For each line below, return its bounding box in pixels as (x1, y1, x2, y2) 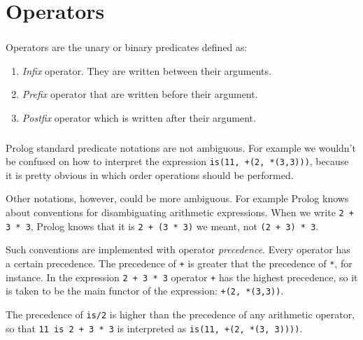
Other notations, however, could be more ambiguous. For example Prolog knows (6, 191, 349, 206)
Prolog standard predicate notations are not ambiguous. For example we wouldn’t (6, 140, 356, 155)
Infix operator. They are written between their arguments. (22, 63, 271, 78)
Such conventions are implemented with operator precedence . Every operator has (6, 242, 350, 257)
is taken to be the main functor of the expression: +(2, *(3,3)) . (6, 283, 284, 298)
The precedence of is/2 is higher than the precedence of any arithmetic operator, (6, 306, 355, 321)
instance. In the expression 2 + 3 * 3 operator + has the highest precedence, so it (6, 269, 358, 284)
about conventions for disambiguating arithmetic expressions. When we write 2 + (6, 205, 355, 220)
